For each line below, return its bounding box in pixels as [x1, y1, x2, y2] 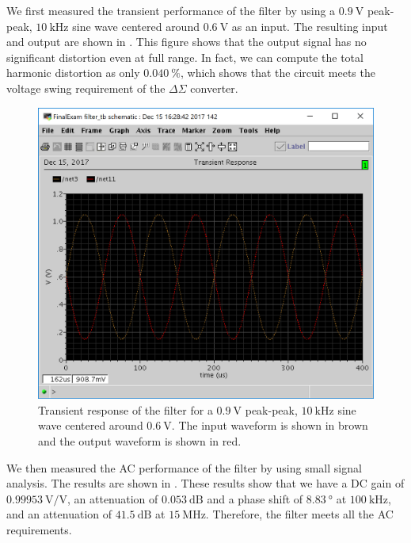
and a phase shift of [207, 490, 303, 507]
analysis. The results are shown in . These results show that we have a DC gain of [6, 475, 405, 491]
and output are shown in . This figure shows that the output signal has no [6, 33, 367, 50]
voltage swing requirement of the [6, 79, 166, 96]
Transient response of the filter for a [38, 401, 213, 418]
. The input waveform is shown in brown [171, 417, 368, 434]
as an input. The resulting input [231, 17, 388, 34]
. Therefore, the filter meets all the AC [205, 506, 394, 522]
